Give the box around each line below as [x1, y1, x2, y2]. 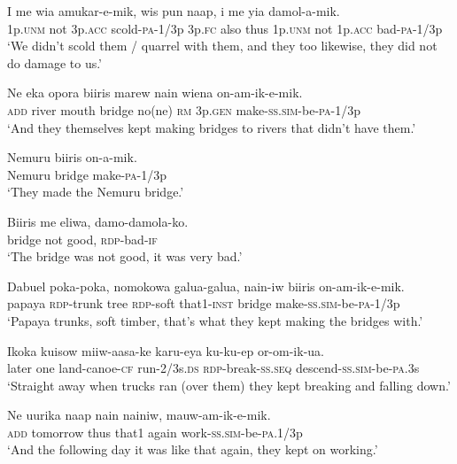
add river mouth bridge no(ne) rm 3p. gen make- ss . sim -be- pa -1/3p [7, 100, 360, 119]
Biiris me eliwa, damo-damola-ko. [7, 212, 189, 230]
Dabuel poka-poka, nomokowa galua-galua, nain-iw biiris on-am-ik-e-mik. [7, 276, 405, 295]
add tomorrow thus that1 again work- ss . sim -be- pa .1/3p [7, 422, 303, 441]
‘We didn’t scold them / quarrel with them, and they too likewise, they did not [7, 36, 438, 55]
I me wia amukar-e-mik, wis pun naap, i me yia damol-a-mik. [7, 2, 340, 19]
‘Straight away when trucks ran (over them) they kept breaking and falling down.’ [7, 375, 451, 394]
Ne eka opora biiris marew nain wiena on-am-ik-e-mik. [7, 83, 303, 102]
